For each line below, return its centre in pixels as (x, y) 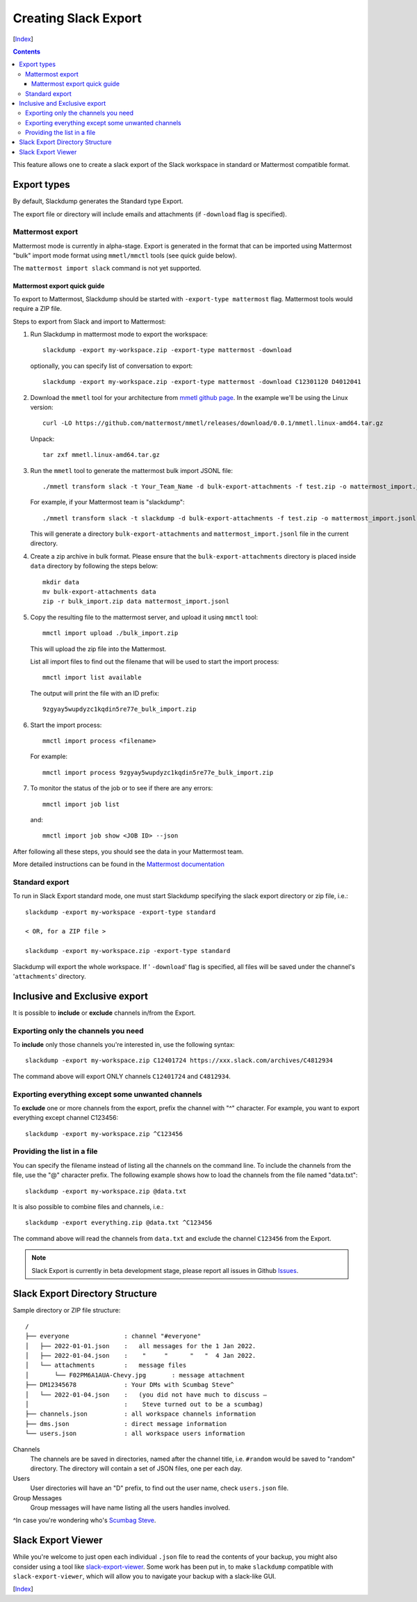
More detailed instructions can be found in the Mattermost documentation (119, 864)
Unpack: (42, 439)
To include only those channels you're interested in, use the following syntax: (124, 1044)
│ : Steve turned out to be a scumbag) (144, 1404)
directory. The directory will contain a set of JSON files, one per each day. (136, 1468)
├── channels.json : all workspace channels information (141, 1414)
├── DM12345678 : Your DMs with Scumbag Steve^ (130, 1385)
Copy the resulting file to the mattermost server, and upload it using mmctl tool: (144, 617)
